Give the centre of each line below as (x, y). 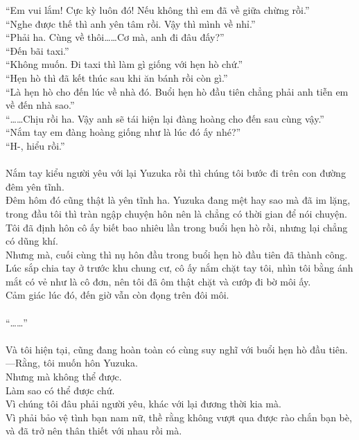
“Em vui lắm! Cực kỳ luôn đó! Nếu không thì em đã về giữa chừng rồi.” (158, 10)
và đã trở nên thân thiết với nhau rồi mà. (94, 431)
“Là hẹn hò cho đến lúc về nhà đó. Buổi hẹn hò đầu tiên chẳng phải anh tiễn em (177, 91)
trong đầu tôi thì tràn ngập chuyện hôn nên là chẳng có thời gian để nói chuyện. (176, 213)
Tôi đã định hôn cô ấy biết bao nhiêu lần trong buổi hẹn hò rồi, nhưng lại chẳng (177, 227)
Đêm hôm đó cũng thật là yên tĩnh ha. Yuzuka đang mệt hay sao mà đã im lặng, (178, 200)
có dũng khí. (32, 241)
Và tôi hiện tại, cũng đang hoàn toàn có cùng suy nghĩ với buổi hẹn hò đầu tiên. (177, 349)
